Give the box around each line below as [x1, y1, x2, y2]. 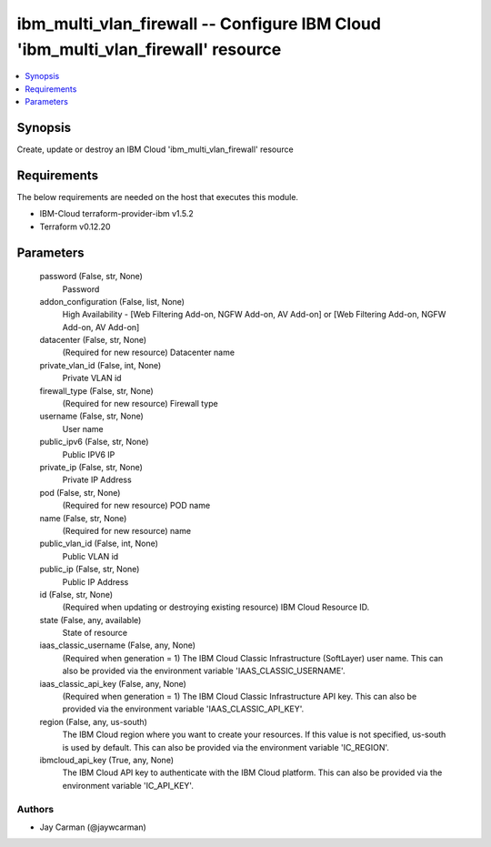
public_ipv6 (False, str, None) [39, 437, 149, 448]
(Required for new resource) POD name [62, 500, 211, 511]
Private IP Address [62, 474, 132, 486]
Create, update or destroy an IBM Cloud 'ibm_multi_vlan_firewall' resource [16, 144, 295, 155]
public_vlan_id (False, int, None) [39, 538, 159, 550]
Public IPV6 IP [62, 449, 115, 459]
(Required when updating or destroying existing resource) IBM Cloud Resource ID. [62, 601, 370, 613]
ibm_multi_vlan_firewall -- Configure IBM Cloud [16, 14, 382, 34]
